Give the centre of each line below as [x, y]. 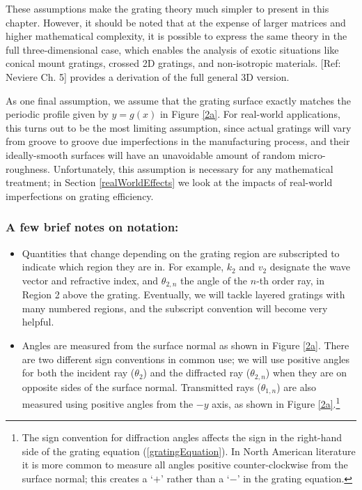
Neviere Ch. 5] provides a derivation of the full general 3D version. [148, 76]
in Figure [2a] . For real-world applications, [250, 114]
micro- [312, 154]
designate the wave [310, 267]
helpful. [38, 322]
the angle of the [214, 280]
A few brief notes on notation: [92, 227]
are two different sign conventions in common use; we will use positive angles [186, 359]
